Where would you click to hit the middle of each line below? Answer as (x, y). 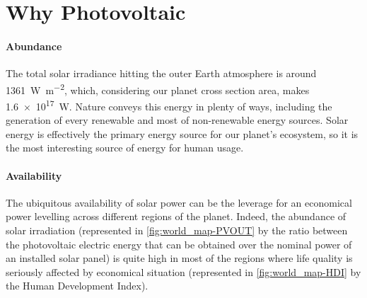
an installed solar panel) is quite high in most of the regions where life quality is (179, 258)
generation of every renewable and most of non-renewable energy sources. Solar (177, 120)
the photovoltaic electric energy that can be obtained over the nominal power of (179, 244)
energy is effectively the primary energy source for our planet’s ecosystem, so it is (182, 133)
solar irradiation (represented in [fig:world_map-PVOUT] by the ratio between (177, 230)
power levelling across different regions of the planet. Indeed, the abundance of (176, 216)
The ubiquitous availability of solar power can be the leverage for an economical (179, 202)
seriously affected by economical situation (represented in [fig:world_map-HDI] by (183, 271)
